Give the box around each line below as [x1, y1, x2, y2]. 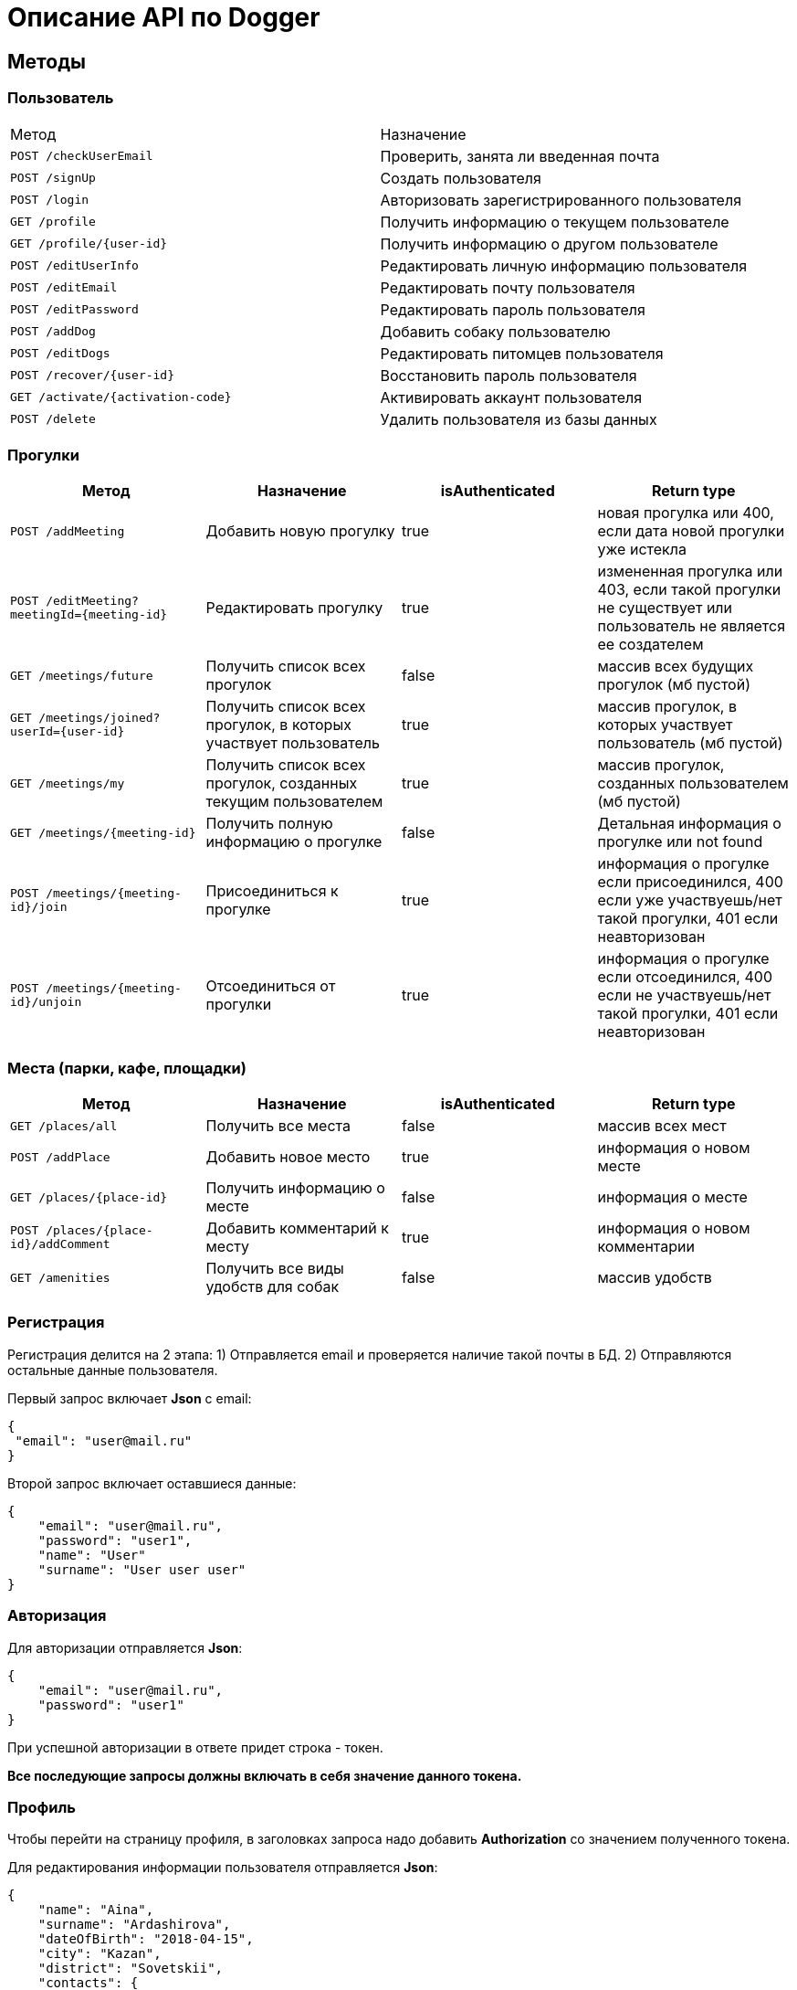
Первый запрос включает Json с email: [7, 1390, 252, 1406]
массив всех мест [597, 1117, 727, 1136]
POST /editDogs [10, 346, 110, 361]
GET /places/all [10, 1118, 118, 1133]
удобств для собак [205, 1277, 340, 1297]
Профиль [7, 1797, 76, 1816]
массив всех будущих [597, 657, 754, 676]
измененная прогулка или [597, 562, 783, 581]
